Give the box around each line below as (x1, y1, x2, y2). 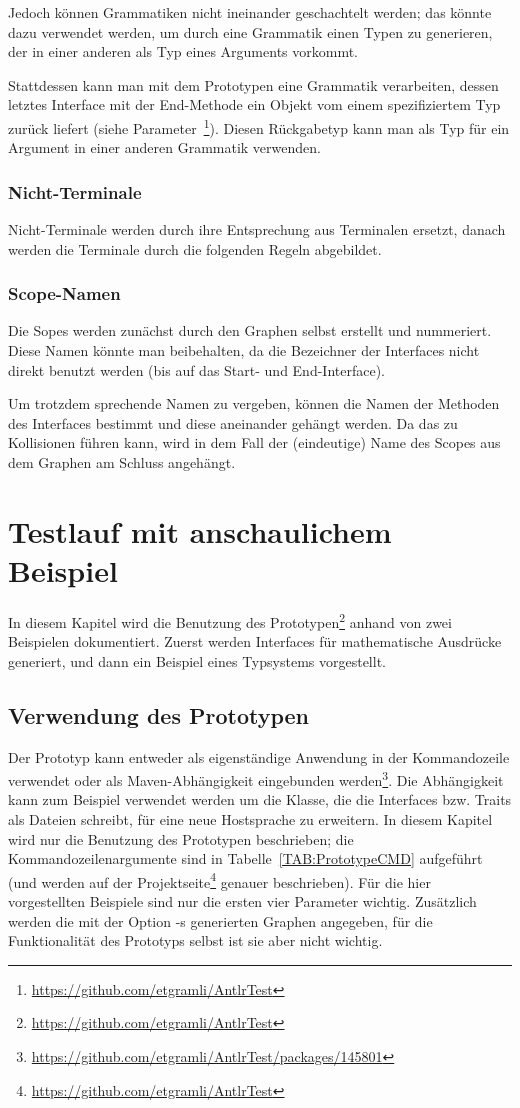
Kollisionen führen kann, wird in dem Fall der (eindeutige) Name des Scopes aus (8, 432, 501, 453)
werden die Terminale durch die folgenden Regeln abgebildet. (8, 238, 382, 259)
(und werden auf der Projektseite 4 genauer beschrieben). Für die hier (8, 868, 431, 892)
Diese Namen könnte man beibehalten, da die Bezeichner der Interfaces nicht (8, 340, 480, 361)
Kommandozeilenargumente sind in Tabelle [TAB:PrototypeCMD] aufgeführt (8, 848, 483, 869)
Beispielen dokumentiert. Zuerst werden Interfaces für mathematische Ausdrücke (8, 631, 502, 652)
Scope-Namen (8, 281, 121, 306)
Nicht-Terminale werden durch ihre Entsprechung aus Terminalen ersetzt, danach (8, 219, 506, 240)
